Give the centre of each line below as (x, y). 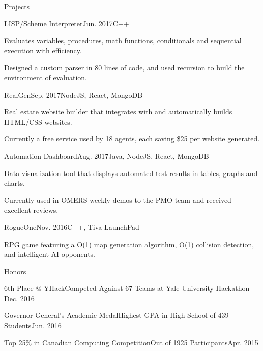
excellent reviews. (31, 210)
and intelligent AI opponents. (50, 254)
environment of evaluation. (46, 77)
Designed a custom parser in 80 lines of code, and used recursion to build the (124, 67)
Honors (15, 271)
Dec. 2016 (19, 298)
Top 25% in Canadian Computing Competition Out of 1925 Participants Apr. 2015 (131, 342)
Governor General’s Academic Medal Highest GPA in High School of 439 (116, 315)
